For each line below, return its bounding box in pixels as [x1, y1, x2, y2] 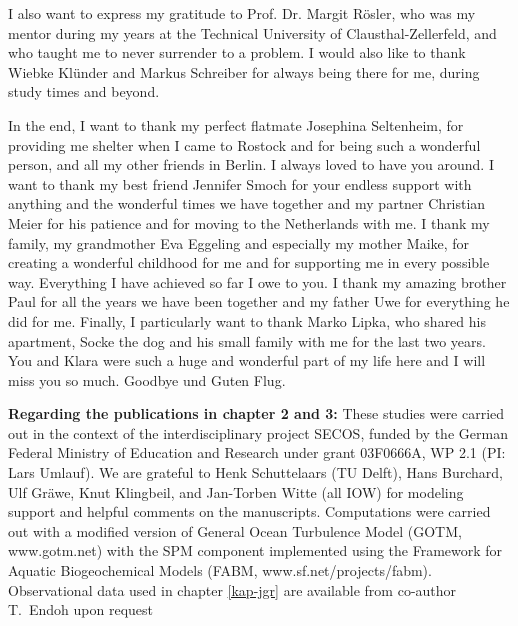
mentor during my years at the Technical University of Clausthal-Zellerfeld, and [8, 22, 497, 43]
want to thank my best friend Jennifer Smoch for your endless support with [8, 173, 472, 194]
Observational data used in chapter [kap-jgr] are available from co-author [8, 579, 457, 600]
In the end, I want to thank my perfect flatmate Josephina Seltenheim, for [8, 114, 464, 135]
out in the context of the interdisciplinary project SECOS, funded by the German [8, 422, 508, 443]
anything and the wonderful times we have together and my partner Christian [8, 193, 486, 214]
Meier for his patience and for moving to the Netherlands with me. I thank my [8, 212, 490, 233]
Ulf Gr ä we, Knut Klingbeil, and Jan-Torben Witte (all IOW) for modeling [8, 481, 464, 502]
